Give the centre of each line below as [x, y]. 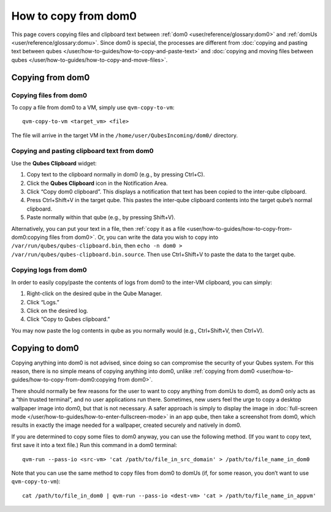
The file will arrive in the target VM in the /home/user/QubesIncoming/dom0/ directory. [125, 135]
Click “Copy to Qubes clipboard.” [68, 319]
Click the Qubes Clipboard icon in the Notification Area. [97, 183]
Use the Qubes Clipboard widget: [54, 163]
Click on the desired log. [57, 311]
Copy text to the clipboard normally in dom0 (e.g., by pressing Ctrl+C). [116, 175]
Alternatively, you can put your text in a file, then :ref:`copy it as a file [98, 228]
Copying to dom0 [45, 348]
